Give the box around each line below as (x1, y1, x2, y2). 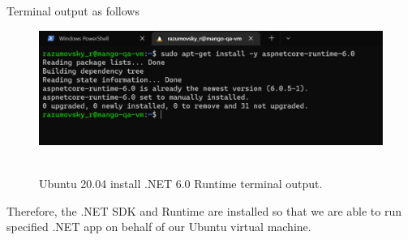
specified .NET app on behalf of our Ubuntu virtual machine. (6, 218, 311, 235)
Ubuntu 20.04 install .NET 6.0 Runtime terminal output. (39, 174, 323, 191)
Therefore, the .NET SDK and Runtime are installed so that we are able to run (6, 202, 402, 219)
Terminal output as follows (6, 2, 140, 19)
